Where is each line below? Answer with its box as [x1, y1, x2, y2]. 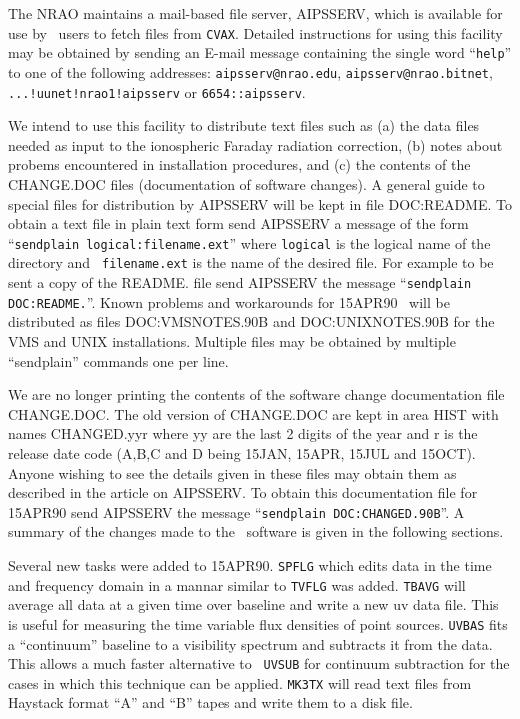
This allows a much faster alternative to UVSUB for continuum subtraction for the [8, 653, 510, 674]
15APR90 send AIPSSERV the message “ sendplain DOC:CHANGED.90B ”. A [8, 501, 465, 522]
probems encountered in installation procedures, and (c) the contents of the [8, 154, 471, 175]
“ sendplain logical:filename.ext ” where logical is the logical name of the [8, 232, 491, 253]
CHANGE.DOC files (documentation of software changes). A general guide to [8, 174, 485, 194]
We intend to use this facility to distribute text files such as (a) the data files [8, 115, 480, 136]
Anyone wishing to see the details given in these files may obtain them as [8, 462, 457, 483]
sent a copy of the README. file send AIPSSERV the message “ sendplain [8, 272, 472, 293]
